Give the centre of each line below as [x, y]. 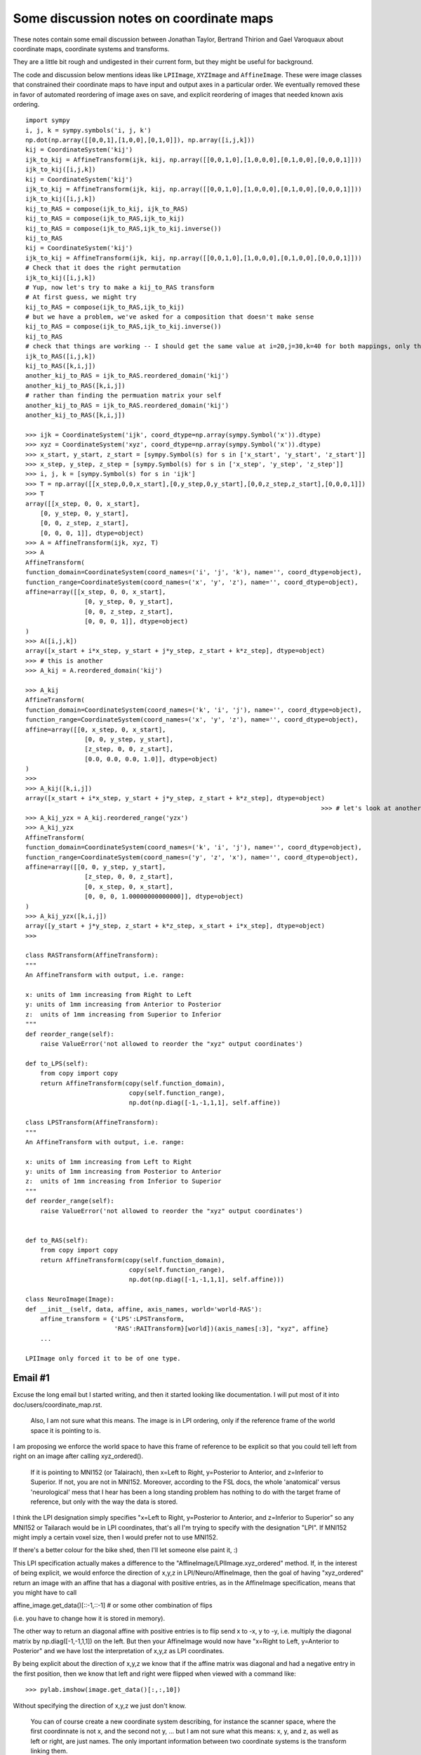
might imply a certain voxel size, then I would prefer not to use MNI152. [115, 1537]
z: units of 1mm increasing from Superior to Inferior [123, 1014]
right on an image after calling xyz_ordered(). [78, 1456]
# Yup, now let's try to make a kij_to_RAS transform [120, 287]
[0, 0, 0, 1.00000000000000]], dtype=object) [164, 896]
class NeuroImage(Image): [70, 1299]
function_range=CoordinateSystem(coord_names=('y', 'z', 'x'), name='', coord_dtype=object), [192, 857]
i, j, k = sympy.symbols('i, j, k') [88, 130]
